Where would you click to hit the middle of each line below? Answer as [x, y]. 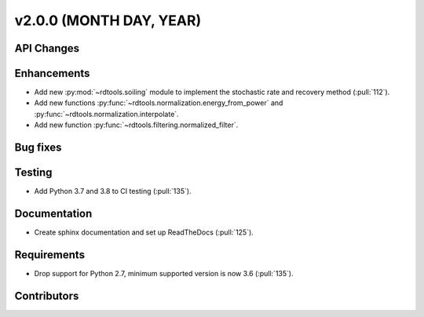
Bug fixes [38, 148]
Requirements [50, 255]
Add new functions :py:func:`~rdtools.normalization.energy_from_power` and [159, 103]
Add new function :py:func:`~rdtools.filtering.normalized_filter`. [136, 125]
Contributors [47, 295]
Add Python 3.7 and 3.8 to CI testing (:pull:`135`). [113, 191]
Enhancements [52, 73]
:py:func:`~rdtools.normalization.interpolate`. [107, 114]
